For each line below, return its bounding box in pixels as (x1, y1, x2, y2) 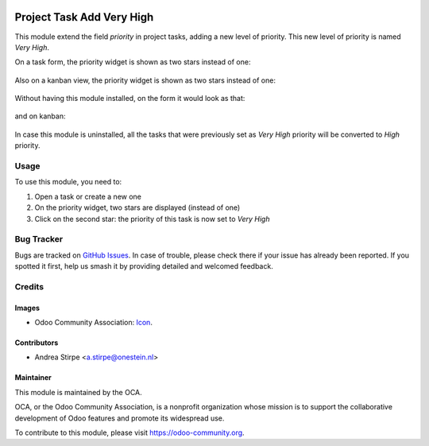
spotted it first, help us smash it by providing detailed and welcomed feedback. (14, 262, 273, 271)
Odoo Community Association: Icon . (34, 318, 153, 328)
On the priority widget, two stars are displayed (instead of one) (34, 203, 241, 212)
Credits (14, 281, 44, 292)
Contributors (14, 338, 59, 347)
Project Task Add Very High (14, 10, 154, 24)
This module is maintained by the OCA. (14, 387, 142, 397)
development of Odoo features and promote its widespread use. (14, 413, 225, 423)
